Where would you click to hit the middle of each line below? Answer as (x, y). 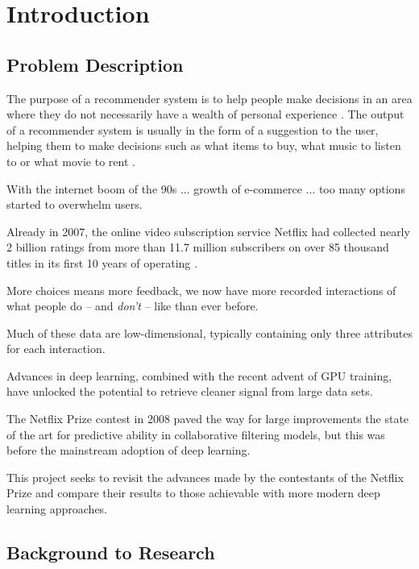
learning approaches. (57, 509)
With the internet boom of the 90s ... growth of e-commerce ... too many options (206, 188)
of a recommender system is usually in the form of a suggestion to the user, (193, 129)
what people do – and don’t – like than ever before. (133, 306)
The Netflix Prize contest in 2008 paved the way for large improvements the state (208, 419)
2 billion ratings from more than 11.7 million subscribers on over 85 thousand (198, 247)
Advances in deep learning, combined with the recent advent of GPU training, (199, 375)
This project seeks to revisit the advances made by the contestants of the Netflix (205, 477)
